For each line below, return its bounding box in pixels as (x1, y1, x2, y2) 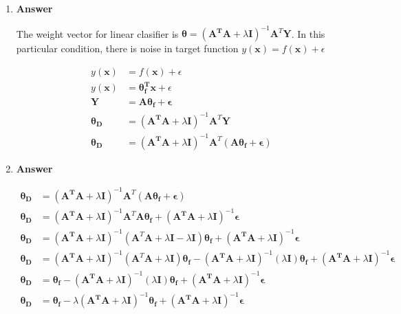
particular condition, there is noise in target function (16, 41, 239, 56)
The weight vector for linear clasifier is (16, 26, 179, 41)
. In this (291, 26, 325, 41)
